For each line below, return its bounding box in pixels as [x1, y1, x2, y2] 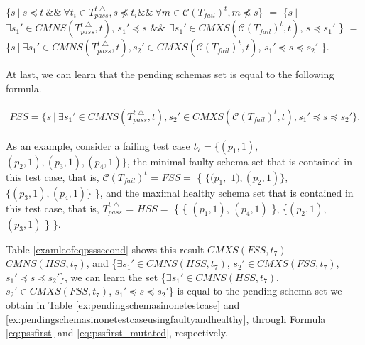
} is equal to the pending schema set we [168, 283, 342, 298]
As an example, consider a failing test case [6, 138, 190, 153]
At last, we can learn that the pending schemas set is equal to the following [6, 67, 334, 82]
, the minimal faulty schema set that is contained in [126, 153, 352, 168]
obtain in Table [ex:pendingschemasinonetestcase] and [6, 297, 240, 312]
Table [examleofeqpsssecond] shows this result [6, 241, 205, 256]
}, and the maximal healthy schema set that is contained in [94, 185, 354, 199]
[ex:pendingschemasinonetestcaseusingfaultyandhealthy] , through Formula [6, 311, 326, 326]
